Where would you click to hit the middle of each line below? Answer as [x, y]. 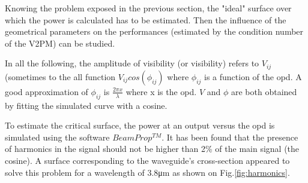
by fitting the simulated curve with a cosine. [86, 105]
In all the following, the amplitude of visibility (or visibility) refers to [132, 63]
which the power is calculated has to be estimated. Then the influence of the [146, 19]
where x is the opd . [161, 91]
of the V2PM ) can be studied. [60, 43]
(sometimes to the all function [60, 76]
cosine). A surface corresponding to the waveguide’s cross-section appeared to [147, 160]
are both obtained [264, 91]
